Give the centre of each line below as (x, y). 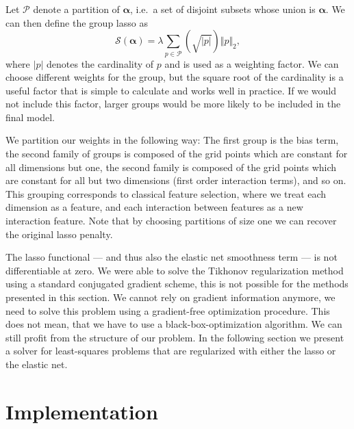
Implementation (82, 411)
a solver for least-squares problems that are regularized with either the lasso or (171, 351)
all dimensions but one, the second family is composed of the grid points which (171, 167)
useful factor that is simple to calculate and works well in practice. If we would (171, 90)
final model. (30, 117)
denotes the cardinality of (100, 63)
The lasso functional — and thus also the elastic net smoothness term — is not (172, 257)
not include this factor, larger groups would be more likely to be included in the (173, 104)
